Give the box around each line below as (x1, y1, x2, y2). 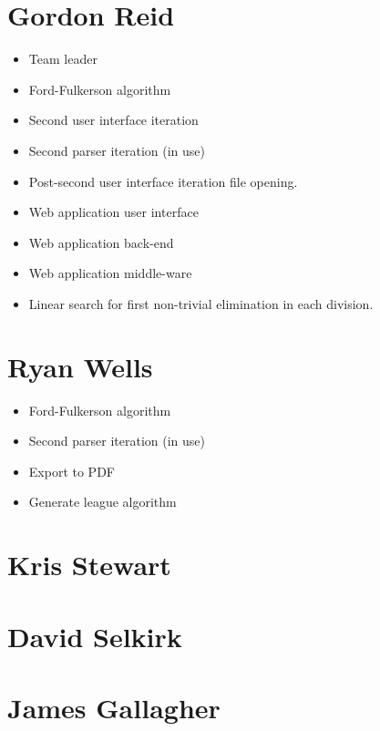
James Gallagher (7, 688, 221, 726)
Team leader (28, 49, 98, 68)
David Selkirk (7, 617, 182, 654)
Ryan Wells (7, 347, 153, 385)
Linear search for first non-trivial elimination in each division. (28, 293, 374, 313)
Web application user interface (28, 202, 199, 221)
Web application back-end (28, 232, 174, 252)
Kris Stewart (7, 546, 171, 583)
